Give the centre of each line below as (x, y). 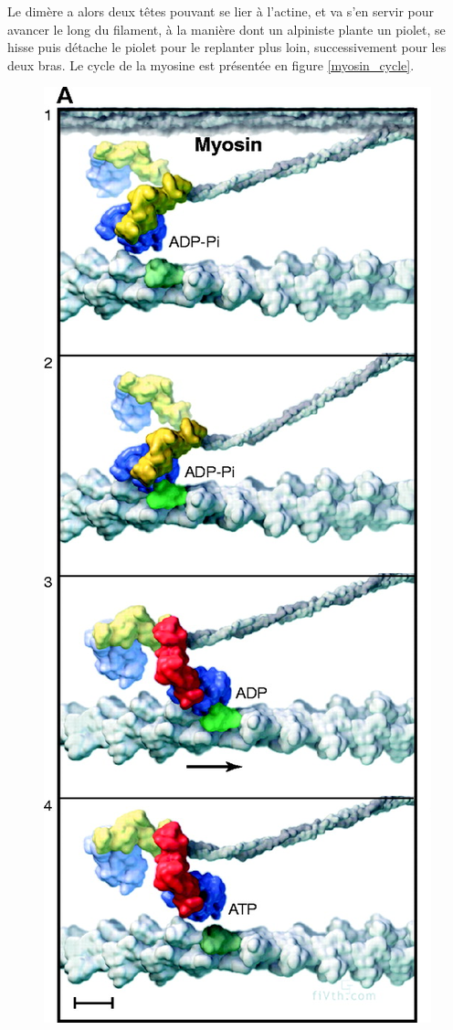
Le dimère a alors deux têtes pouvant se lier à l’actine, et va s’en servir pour (221, 11)
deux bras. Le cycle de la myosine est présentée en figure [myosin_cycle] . (211, 64)
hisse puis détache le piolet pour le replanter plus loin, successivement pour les (227, 47)
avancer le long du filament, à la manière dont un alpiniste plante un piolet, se (226, 29)
